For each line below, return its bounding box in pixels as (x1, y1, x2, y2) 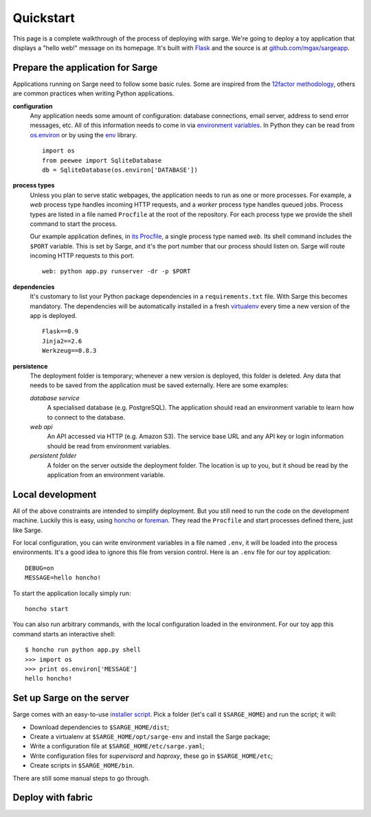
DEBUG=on (25, 564, 54, 572)
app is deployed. (30, 312, 77, 320)
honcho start (25, 605, 69, 612)
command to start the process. (30, 220, 117, 228)
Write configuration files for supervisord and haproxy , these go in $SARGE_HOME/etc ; (30, 752, 273, 760)
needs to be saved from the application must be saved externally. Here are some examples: (30, 381, 289, 389)
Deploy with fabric (12, 792, 93, 803)
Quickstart (12, 10, 76, 25)
